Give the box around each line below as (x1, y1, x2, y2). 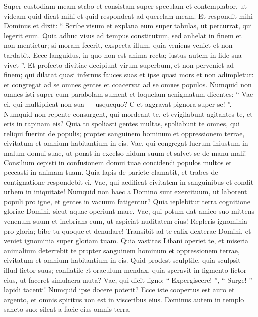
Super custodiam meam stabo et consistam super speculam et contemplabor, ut (4, 1, 247, 11)
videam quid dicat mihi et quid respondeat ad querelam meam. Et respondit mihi (4, 10, 253, 21)
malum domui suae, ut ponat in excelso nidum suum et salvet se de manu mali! (4, 147, 246, 158)
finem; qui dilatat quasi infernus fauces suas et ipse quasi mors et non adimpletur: (4, 69, 254, 80)
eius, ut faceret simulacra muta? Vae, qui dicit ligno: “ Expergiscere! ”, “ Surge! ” (4, 274, 252, 285)
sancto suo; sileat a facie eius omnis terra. (4, 304, 131, 314)
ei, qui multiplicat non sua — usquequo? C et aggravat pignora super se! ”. (4, 98, 232, 109)
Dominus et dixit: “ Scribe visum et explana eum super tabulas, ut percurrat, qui (4, 20, 252, 31)
